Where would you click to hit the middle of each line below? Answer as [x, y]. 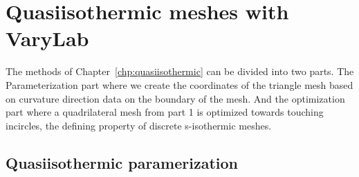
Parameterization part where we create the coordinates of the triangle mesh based [179, 84]
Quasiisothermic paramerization [122, 162]
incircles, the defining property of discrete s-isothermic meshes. [139, 125]
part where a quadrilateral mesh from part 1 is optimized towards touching [165, 112]
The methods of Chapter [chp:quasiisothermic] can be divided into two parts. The [180, 71]
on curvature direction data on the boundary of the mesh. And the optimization [175, 98]
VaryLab [47, 38]
